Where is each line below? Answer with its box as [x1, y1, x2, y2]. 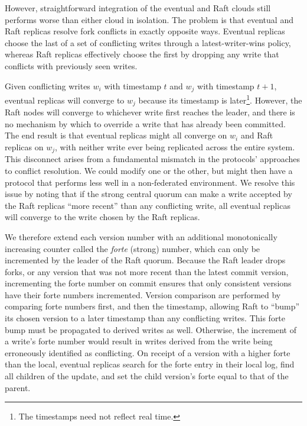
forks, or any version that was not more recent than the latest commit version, [5, 265, 289, 277]
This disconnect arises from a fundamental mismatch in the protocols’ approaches [5, 153, 301, 165]
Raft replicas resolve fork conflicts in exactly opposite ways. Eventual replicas [5, 25, 285, 37]
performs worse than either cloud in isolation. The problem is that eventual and [5, 13, 293, 25]
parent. [5, 381, 31, 393]
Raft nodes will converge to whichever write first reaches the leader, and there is [5, 106, 295, 118]
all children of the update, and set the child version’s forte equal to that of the [5, 370, 289, 382]
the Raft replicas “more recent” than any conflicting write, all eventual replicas [5, 199, 290, 211]
